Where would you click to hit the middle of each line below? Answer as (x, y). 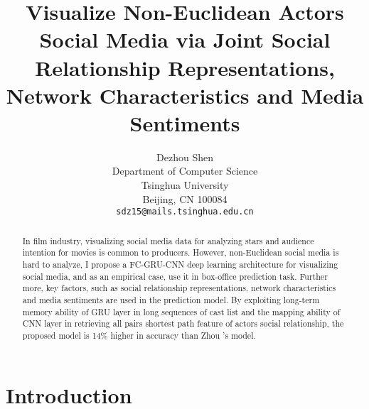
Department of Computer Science (185, 171)
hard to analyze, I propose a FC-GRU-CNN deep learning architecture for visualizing (180, 265)
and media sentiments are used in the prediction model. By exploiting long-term (171, 299)
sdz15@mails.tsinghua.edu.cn (185, 212)
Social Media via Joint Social (185, 39)
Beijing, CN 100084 (185, 198)
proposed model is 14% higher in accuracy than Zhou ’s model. (139, 335)
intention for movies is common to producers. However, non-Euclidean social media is (181, 252)
